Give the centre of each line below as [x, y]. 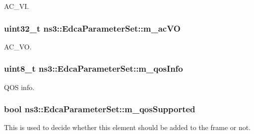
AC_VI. [17, 6]
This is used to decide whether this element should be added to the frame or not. [127, 127]
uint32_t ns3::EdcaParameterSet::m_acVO [92, 28]
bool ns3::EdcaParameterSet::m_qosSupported [100, 109]
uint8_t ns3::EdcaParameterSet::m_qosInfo [94, 68]
